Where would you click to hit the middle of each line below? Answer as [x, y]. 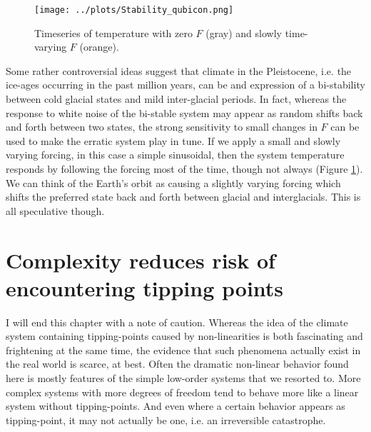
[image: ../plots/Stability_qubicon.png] [134, 10]
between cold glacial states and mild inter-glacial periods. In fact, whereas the [176, 99]
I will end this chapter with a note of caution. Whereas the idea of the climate [177, 322]
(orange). [99, 47]
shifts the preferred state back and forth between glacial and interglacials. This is [183, 197]
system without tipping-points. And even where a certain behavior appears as [176, 406]
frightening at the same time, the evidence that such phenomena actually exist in [183, 350]
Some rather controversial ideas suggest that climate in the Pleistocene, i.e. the [179, 70]
